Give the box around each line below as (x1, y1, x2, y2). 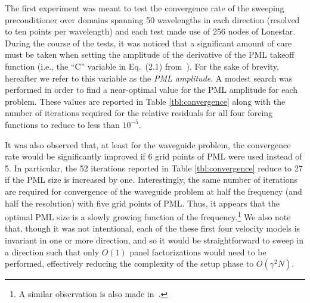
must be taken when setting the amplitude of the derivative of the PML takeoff (5, 48, 294, 61)
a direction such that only (5, 245, 100, 258)
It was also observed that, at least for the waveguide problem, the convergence (5, 138, 291, 151)
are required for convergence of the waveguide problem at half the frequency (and (5, 185, 302, 197)
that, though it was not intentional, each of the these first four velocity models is (5, 222, 300, 235)
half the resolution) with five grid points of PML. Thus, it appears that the (5, 196, 280, 209)
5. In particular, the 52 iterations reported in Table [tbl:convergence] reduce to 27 (5, 161, 303, 174)
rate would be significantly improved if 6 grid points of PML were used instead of (5, 150, 302, 163)
